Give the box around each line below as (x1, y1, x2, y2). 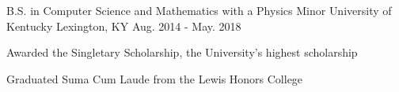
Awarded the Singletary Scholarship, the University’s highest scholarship (6, 44, 358, 61)
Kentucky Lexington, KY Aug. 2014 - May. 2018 (6, 17, 241, 34)
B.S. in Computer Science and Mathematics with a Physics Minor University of (6, 2, 392, 18)
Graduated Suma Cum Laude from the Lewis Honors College (6, 70, 303, 86)
